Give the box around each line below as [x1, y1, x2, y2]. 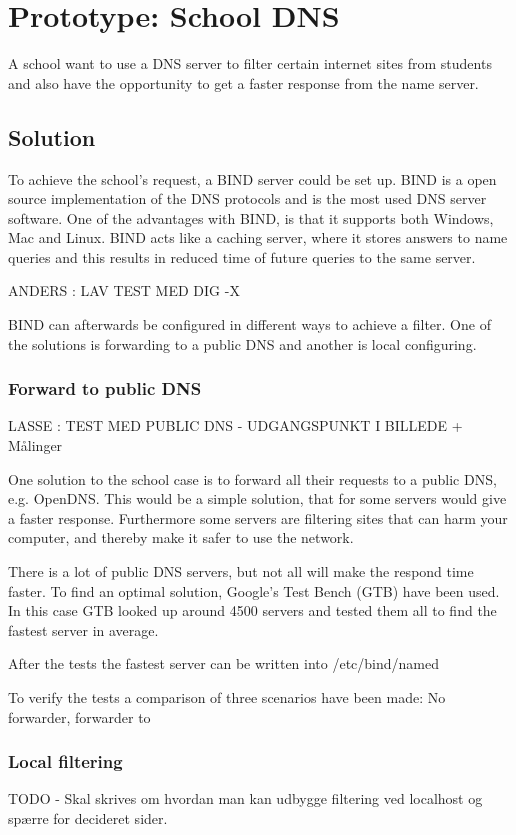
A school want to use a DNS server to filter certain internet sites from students [8, 53, 492, 74]
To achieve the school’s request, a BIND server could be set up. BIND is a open [8, 168, 497, 189]
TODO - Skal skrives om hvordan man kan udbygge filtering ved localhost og [8, 788, 483, 809]
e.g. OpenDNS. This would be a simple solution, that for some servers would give [8, 488, 507, 509]
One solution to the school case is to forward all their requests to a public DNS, [8, 468, 497, 489]
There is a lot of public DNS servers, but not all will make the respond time [8, 561, 474, 582]
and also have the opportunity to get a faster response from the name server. [8, 72, 479, 93]
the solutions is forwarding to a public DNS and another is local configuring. [8, 333, 477, 354]
